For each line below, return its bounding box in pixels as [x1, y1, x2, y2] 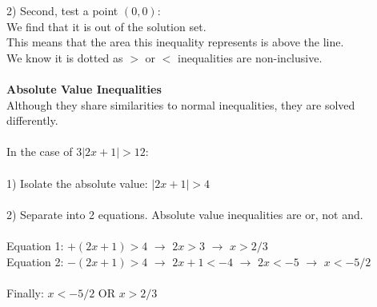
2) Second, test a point [6, 2, 118, 18]
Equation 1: [6, 237, 64, 253]
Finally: [6, 284, 44, 301]
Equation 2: [6, 253, 64, 269]
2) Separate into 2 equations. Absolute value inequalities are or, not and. [6, 205, 363, 222]
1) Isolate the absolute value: [6, 174, 148, 191]
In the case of [6, 143, 73, 160]
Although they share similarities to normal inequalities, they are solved [6, 96, 355, 113]
